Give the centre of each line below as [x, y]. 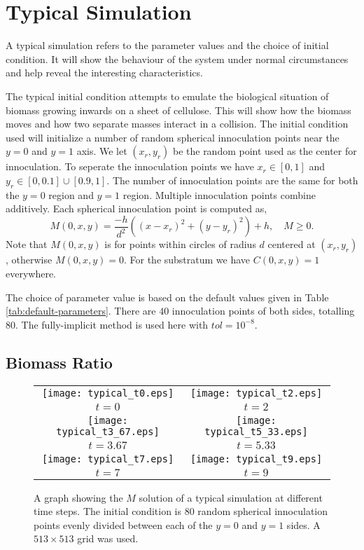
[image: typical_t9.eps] [256, 459]
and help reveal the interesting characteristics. [104, 73]
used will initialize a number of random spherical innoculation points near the [173, 137]
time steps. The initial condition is [108, 511]
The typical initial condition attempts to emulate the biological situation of [167, 96]
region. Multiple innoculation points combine [219, 194]
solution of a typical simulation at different [231, 497]
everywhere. [31, 273]
